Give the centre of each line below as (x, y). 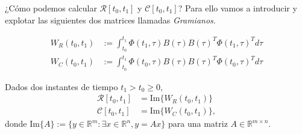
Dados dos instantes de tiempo (61, 86)
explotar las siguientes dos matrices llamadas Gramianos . (110, 20)
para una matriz (198, 123)
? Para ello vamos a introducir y (238, 8)
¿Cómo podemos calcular (51, 8)
